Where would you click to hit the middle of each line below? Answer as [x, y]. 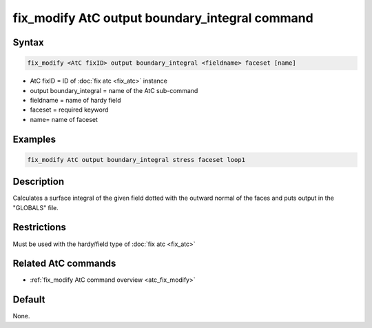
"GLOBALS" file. [35, 207]
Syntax [28, 42]
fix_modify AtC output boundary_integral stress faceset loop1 [136, 160]
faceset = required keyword [69, 110]
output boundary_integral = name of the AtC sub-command [114, 90]
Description [39, 182]
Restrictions [40, 227]
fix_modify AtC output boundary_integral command [163, 18]
